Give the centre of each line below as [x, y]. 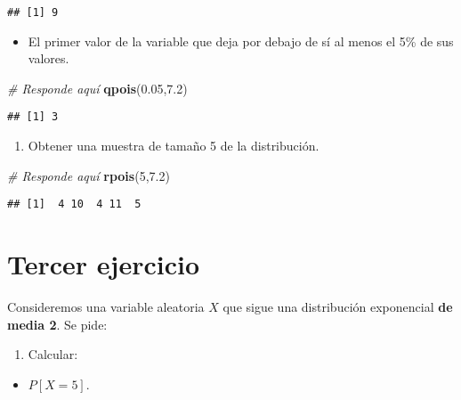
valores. [49, 58]
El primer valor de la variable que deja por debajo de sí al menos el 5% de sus [241, 41]
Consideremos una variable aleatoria [106, 307]
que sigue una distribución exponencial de [338, 307]
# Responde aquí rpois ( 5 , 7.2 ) [89, 175]
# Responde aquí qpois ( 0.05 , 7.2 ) [97, 88]
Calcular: [53, 354]
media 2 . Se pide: [57, 324]
